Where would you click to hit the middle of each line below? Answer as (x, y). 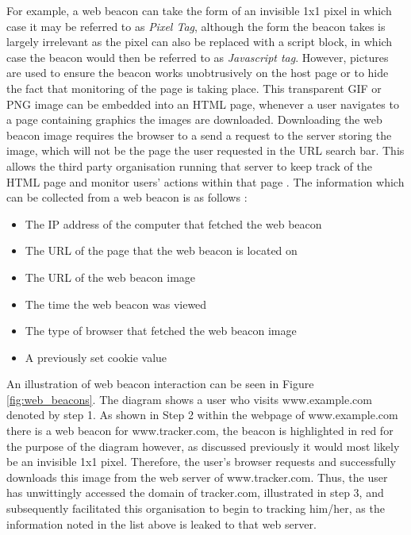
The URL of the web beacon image (110, 277)
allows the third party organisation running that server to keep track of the (189, 166)
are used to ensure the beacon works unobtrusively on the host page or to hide (198, 73)
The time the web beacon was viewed (116, 304)
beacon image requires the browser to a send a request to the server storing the (199, 135)
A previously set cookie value (96, 357)
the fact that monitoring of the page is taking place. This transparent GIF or (194, 88)
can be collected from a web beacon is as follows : (127, 197)
